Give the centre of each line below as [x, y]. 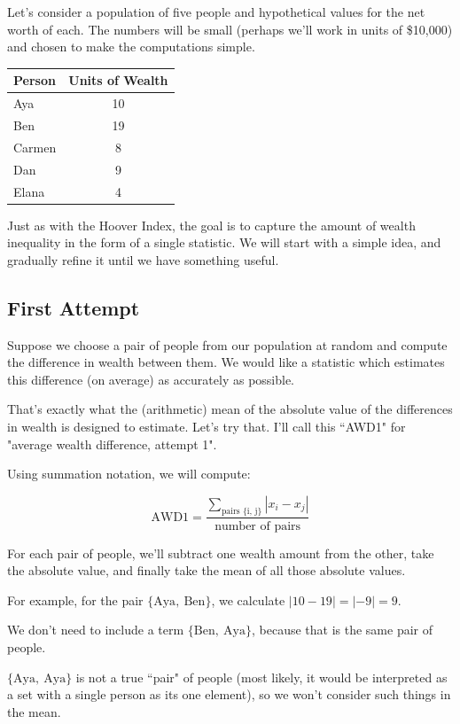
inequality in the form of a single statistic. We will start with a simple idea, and [224, 242]
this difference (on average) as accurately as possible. [151, 379]
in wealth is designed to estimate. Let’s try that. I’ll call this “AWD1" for [207, 426]
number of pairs [258, 526]
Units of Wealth [118, 80]
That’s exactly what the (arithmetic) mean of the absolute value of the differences [230, 409]
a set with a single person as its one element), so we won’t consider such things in [229, 694]
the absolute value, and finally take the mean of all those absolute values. [207, 570]
